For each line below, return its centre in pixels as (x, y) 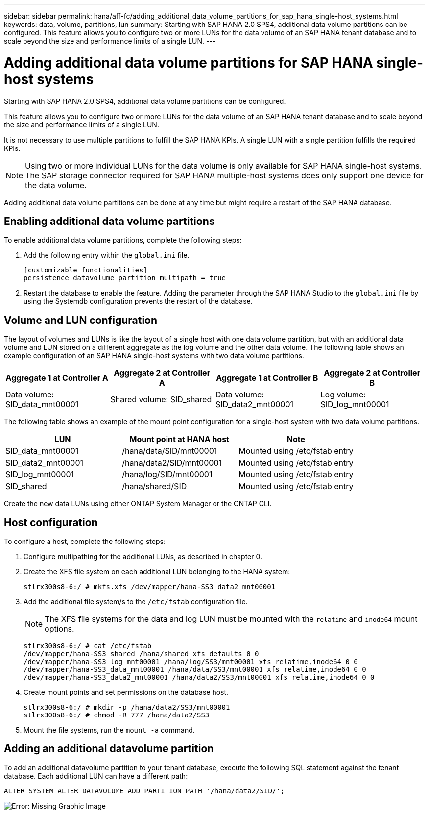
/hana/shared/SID (155, 486)
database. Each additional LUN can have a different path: (96, 776)
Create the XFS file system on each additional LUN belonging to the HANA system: (157, 572)
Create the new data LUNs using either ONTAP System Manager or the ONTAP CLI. (138, 504)
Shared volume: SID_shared (161, 400)
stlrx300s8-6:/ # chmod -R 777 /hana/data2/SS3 (117, 715)
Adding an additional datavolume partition (109, 749)
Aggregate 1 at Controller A (57, 378)
